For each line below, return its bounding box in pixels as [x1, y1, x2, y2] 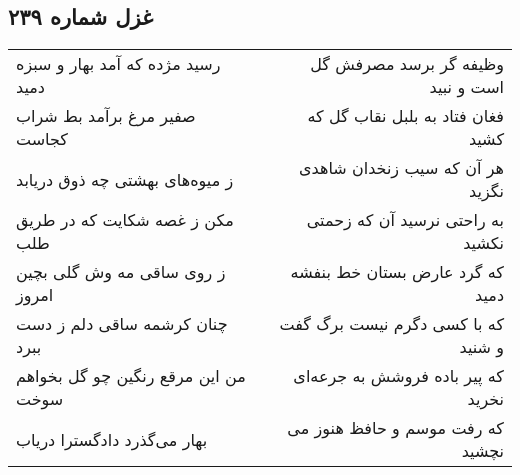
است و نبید [429, 75, 504, 99]
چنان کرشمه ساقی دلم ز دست [16, 312, 228, 336]
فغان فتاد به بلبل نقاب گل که [307, 104, 504, 128]
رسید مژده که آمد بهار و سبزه [16, 52, 221, 76]
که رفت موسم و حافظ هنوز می [287, 416, 504, 440]
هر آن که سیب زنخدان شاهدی [299, 156, 504, 180]
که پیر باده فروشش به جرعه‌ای [293, 364, 504, 388]
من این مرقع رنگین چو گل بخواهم [16, 364, 246, 388]
